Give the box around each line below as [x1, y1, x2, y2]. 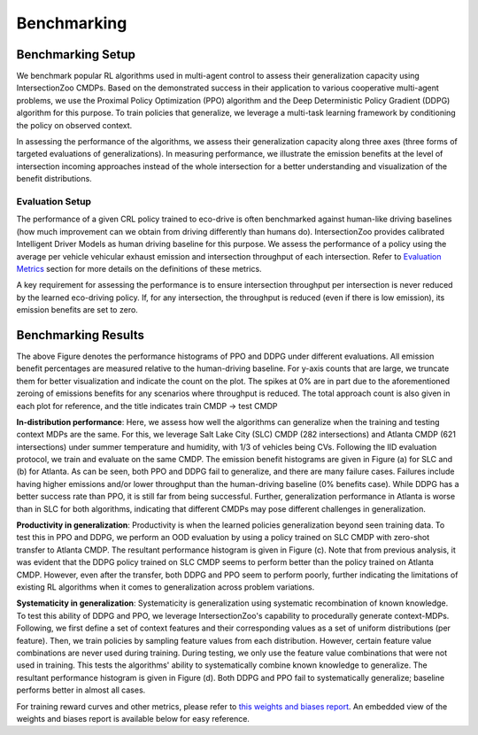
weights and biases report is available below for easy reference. [16, 713, 250, 723]
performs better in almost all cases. [16, 685, 146, 695]
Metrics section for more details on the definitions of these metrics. [16, 263, 262, 274]
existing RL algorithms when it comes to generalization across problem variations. [16, 582, 315, 592]
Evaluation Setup [16, 195, 92, 207]
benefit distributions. [16, 174, 92, 184]
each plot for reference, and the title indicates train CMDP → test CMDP [16, 400, 278, 411]
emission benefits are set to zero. [16, 305, 139, 315]
